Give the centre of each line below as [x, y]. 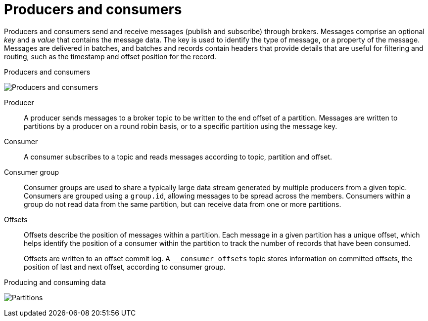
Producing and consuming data [55, 282]
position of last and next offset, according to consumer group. [125, 267]
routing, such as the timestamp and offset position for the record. [110, 56]
